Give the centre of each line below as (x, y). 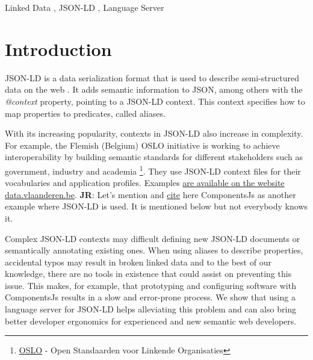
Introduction (58, 48)
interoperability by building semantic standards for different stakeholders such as (154, 157)
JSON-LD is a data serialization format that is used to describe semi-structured (152, 77)
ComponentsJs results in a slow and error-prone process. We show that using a (150, 297)
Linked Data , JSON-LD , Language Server (85, 7)
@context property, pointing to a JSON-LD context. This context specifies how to (155, 101)
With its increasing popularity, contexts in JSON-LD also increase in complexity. (154, 133)
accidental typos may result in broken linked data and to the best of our (138, 262)
